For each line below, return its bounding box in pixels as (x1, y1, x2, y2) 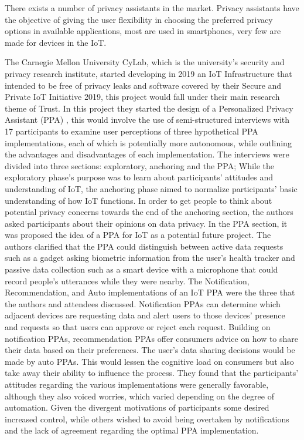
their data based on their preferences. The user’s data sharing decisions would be (5, 344, 295, 356)
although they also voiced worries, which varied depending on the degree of (5, 389, 274, 402)
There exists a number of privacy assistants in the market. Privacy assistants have (5, 2, 299, 14)
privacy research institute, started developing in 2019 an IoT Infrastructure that (5, 67, 292, 79)
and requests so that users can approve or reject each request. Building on (5, 321, 271, 333)
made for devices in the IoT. (5, 36, 107, 48)
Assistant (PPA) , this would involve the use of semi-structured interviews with (5, 113, 290, 126)
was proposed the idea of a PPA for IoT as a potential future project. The (5, 229, 271, 241)
